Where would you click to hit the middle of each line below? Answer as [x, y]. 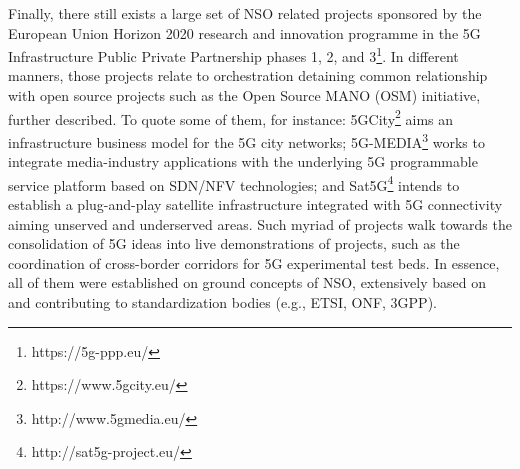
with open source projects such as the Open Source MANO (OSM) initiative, [244, 95]
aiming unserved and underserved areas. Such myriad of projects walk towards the [260, 223]
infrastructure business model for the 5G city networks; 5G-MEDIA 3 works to [246, 140]
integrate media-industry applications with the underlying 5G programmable [243, 161]
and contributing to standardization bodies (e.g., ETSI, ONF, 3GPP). [222, 301]
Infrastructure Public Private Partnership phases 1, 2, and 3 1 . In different [233, 54]
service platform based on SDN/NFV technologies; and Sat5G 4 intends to [234, 183]
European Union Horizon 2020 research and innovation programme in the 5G [244, 32]
